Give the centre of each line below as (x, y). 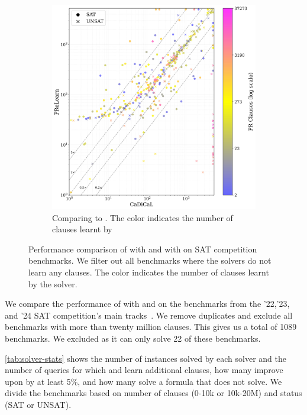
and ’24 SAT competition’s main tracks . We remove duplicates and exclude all (149, 315)
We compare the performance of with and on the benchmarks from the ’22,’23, (147, 304)
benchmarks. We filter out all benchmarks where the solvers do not (150, 260)
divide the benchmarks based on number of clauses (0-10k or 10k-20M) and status (153, 393)
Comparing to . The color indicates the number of (143, 217)
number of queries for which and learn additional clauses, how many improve (144, 370)
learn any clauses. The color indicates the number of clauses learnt (149, 272)
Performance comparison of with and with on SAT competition (143, 249)
